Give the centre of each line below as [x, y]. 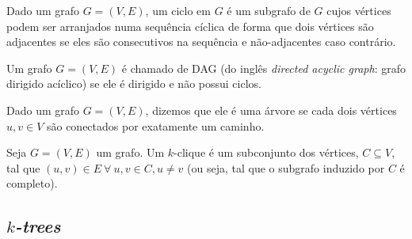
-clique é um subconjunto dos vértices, [266, 152]
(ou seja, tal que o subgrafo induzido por [286, 167]
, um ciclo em [178, 10]
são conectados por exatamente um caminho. [155, 125]
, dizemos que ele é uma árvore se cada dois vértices [271, 110]
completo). [32, 183]
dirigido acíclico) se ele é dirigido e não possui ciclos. [134, 83]
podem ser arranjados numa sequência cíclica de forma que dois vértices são [190, 26]
